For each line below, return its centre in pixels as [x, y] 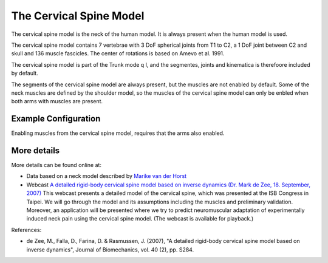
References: [26, 230]
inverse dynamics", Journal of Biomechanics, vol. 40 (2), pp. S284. [110, 250]
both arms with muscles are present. [57, 101]
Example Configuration [56, 119]
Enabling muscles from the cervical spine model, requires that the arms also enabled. [118, 133]
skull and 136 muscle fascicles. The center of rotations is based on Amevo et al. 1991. [118, 53]
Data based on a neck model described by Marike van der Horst [107, 176]
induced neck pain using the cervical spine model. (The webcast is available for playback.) [140, 219]
